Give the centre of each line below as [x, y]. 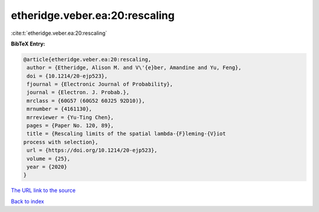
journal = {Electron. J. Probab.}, [78, 92]
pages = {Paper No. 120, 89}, [71, 126]
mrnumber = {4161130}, [60, 109]
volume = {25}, [49, 159]
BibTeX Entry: [28, 44]
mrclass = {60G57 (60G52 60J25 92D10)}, [86, 101]
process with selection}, [61, 142]
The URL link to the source [43, 190]
